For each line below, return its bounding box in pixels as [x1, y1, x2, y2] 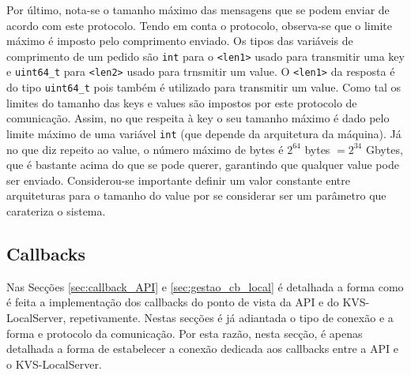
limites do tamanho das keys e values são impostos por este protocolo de [6, 94, 357, 111]
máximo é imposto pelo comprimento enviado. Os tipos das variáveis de [6, 32, 353, 49]
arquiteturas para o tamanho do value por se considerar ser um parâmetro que [6, 187, 386, 204]
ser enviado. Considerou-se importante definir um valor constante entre [6, 171, 350, 188]
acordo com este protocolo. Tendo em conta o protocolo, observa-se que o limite [6, 17, 392, 33]
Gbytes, [365, 141, 403, 157]
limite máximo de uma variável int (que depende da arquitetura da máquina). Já [6, 125, 402, 141]
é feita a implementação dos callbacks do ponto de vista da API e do [6, 294, 339, 310]
